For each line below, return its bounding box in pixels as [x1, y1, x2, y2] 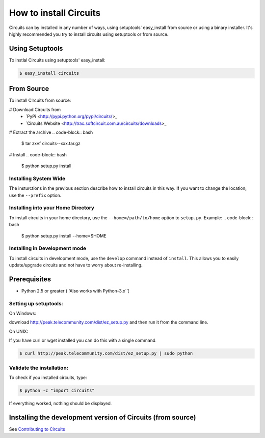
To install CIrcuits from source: [9, 97, 71, 103]
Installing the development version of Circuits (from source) [9, 413, 196, 421]
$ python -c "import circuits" [19, 387, 95, 393]
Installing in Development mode [9, 245, 86, 252]
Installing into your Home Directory [9, 204, 95, 211]
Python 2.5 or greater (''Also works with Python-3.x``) [21, 288, 130, 293]
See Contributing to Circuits [9, 426, 66, 432]
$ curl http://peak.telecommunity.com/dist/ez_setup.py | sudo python [19, 350, 193, 356]
